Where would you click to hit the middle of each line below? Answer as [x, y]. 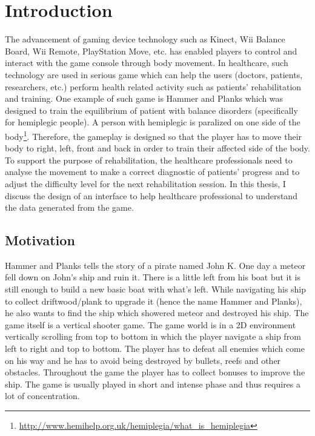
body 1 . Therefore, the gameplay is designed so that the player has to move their [154, 135]
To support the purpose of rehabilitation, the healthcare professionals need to [149, 160]
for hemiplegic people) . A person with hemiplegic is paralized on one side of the [153, 122]
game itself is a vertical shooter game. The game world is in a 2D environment [151, 324]
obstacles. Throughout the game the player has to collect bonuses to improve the [155, 372]
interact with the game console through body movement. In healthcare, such [147, 63]
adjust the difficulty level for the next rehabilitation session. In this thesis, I [145, 183]
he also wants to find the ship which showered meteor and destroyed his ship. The [157, 313]
